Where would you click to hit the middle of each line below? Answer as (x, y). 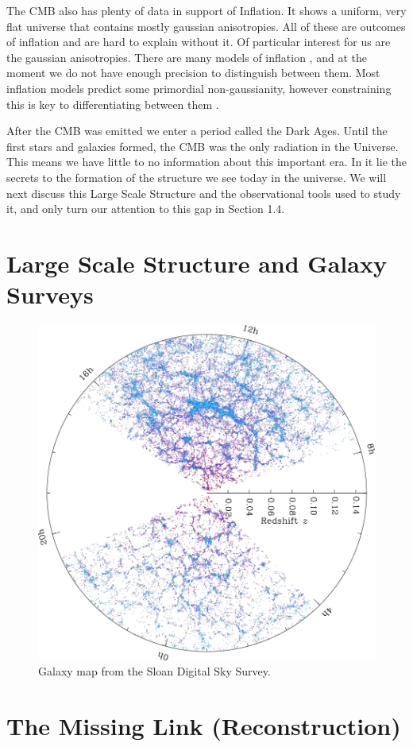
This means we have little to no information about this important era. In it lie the (206, 162)
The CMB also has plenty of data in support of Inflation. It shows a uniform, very (206, 10)
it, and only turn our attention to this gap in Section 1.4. (146, 209)
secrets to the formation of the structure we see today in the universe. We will (197, 177)
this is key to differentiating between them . (113, 104)
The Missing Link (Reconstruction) (204, 726)
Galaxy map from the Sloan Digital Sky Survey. (154, 671)
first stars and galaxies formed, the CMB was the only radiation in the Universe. (203, 146)
